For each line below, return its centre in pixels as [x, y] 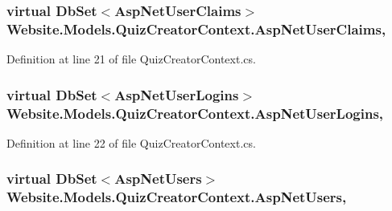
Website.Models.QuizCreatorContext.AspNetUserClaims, [196, 28]
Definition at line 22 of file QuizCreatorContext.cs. [131, 142]
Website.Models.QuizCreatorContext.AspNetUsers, [177, 197]
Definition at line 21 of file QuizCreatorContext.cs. [131, 59]
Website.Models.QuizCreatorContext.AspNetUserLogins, [195, 113]
